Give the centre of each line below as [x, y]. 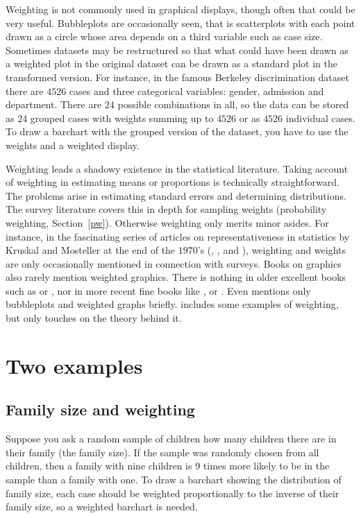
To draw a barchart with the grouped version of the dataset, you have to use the [177, 131]
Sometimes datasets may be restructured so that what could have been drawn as [177, 50]
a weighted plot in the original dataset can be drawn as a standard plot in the [171, 63]
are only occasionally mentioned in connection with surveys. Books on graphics [174, 263]
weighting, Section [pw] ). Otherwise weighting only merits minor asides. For [167, 222]
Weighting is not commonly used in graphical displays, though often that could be [180, 9]
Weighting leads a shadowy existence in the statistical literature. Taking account [177, 168]
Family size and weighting [100, 409]
